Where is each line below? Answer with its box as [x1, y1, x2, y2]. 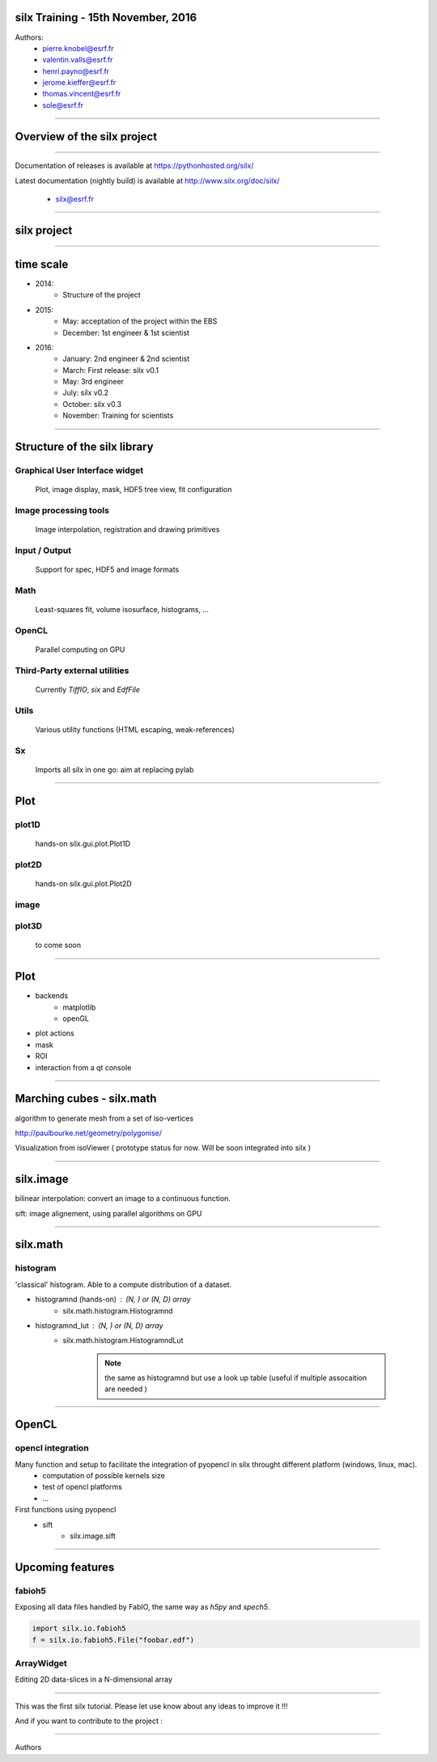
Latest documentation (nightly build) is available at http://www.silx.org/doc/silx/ [15, 175, 280, 186]
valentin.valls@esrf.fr [42, 55, 113, 65]
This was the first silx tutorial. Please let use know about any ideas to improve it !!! [15, 1701, 288, 1711]
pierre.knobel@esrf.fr [42, 43, 114, 53]
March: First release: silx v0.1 [62, 365, 159, 375]
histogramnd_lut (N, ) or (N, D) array [35, 1320, 163, 1330]
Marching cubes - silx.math [15, 1091, 157, 1106]
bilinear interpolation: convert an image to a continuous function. [15, 1194, 231, 1203]
